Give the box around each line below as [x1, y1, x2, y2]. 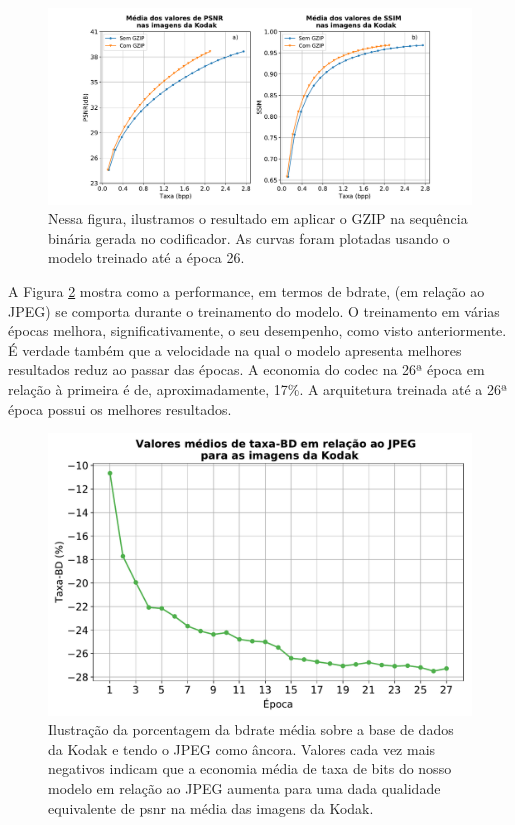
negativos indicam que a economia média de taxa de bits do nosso [48, 758, 452, 779]
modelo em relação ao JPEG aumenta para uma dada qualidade [48, 777, 441, 798]
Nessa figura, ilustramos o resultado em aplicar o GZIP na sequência [48, 208, 468, 229]
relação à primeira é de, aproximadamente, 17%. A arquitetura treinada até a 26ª [8, 379, 508, 400]
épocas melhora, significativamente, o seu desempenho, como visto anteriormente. [8, 320, 507, 341]
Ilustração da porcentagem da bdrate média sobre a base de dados [48, 719, 454, 740]
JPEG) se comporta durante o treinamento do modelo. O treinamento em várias [8, 300, 500, 321]
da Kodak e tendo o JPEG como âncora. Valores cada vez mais [48, 738, 436, 759]
